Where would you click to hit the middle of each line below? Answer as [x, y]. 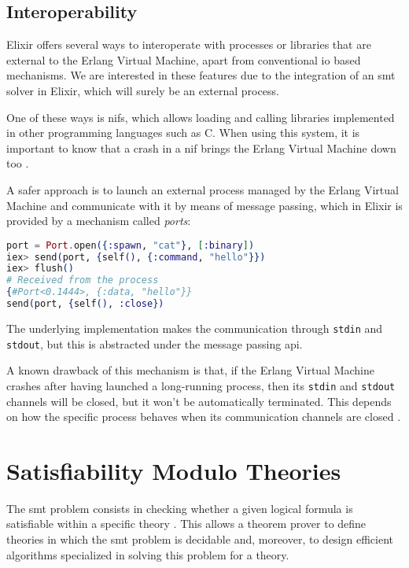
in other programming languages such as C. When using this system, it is [183, 133]
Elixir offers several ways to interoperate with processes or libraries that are [189, 44]
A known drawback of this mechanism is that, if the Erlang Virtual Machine [191, 370]
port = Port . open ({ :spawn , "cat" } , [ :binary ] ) [131, 245]
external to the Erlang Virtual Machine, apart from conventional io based [184, 59]
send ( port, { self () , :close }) [85, 304]
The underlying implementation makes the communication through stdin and [195, 328]
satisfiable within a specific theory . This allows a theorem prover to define [186, 524]
